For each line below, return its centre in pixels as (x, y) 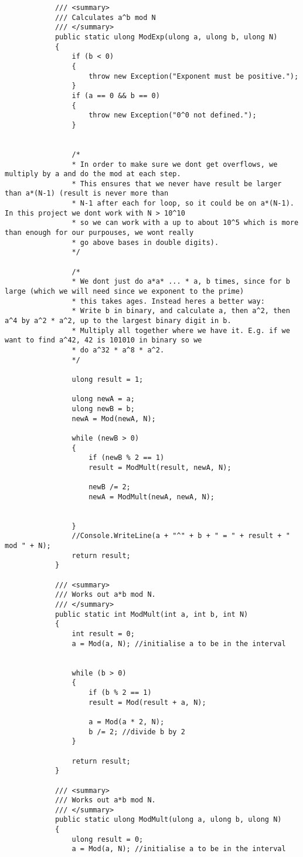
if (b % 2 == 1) (120, 692)
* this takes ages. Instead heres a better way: (168, 301)
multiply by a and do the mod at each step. (93, 174)
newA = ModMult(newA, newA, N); (151, 497)
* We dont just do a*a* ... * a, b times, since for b (181, 282)
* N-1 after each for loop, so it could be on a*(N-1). (183, 204)
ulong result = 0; (108, 839)
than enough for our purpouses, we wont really (99, 233)
